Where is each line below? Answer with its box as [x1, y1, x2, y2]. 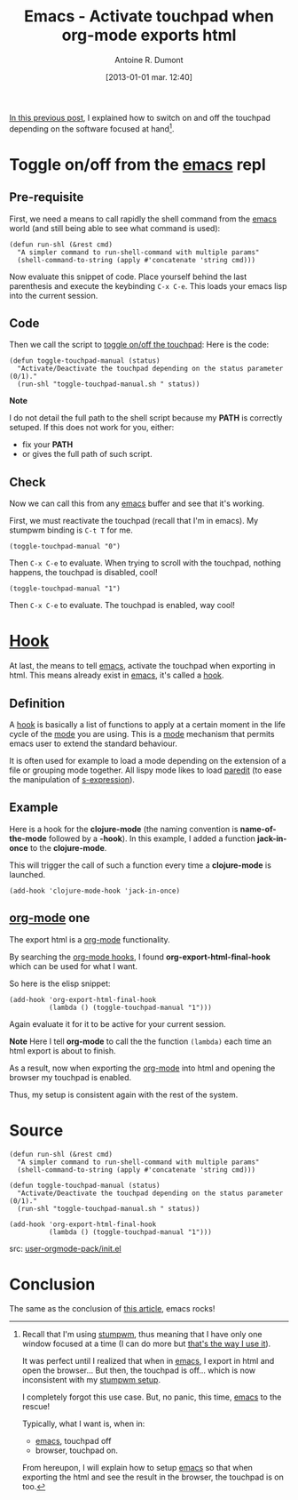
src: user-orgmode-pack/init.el [9, 1243, 122, 1254]
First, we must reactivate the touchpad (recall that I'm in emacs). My [9, 516, 259, 526]
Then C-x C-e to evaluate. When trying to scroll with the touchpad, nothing [9, 557, 281, 568]
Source [9, 1120, 64, 1140]
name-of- [239, 823, 277, 834]
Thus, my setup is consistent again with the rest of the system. [9, 1089, 239, 1100]
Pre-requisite [9, 189, 84, 205]
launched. [9, 869, 46, 879]
